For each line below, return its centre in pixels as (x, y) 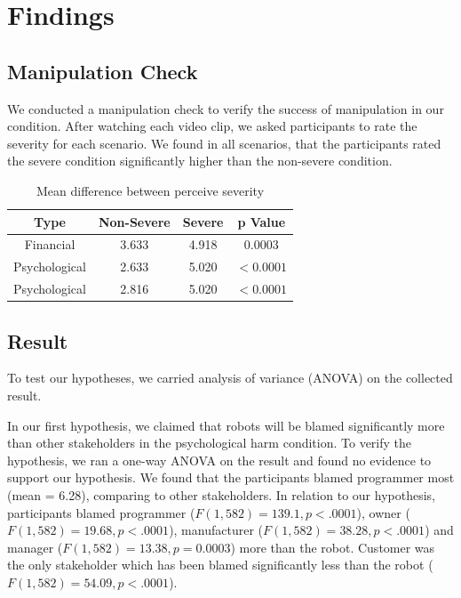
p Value (262, 221)
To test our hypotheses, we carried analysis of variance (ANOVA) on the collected (230, 378)
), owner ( (383, 512)
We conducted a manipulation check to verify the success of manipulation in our (226, 108)
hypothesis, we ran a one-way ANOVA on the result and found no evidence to (219, 460)
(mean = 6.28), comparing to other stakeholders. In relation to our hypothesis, (221, 494)
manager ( (35, 547)
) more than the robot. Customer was (333, 547)
